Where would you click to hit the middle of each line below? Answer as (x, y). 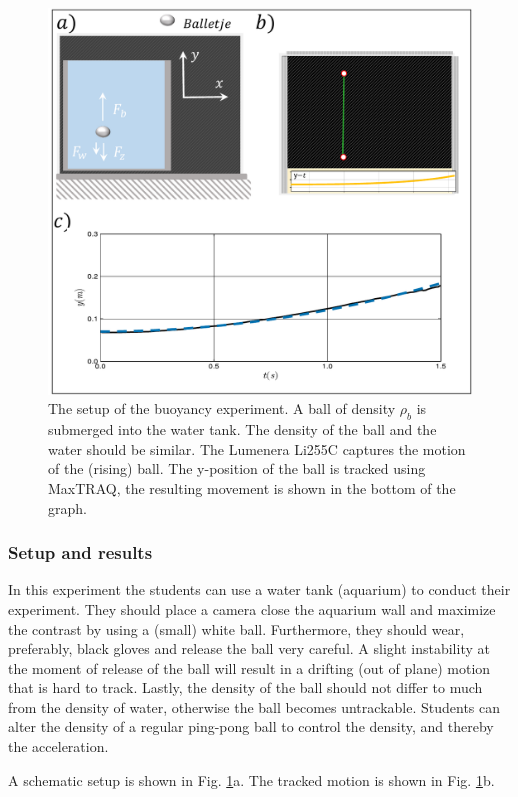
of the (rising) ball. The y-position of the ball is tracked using (237, 468)
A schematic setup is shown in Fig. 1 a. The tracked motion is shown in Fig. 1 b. (251, 779)
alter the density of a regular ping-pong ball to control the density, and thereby (251, 726)
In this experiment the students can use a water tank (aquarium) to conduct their (259, 589)
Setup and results (80, 552)
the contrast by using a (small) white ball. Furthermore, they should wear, (236, 628)
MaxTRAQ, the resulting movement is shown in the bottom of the (252, 487)
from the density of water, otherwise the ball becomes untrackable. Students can (254, 706)
